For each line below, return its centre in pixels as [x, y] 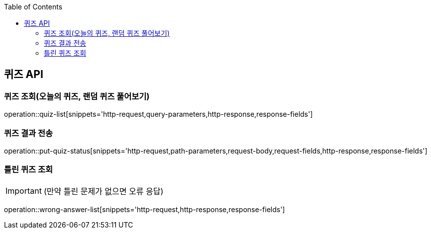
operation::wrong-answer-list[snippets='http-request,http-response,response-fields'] [145, 209]
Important [24, 191]
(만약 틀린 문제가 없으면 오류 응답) [104, 191]
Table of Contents [33, 7]
